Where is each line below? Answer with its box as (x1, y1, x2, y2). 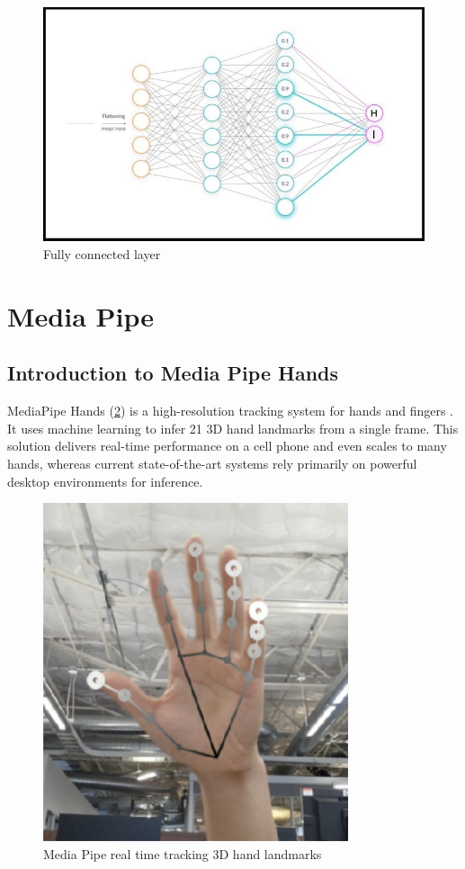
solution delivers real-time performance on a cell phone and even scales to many (7, 436, 447, 455)
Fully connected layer (43, 245, 161, 264)
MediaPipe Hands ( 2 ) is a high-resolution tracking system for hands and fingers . (7, 401, 453, 420)
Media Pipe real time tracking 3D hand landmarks (43, 844, 322, 863)
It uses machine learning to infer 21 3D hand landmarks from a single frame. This (7, 418, 459, 437)
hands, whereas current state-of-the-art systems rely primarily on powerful (7, 454, 417, 472)
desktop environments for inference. (7, 471, 203, 490)
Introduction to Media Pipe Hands (7, 359, 339, 387)
